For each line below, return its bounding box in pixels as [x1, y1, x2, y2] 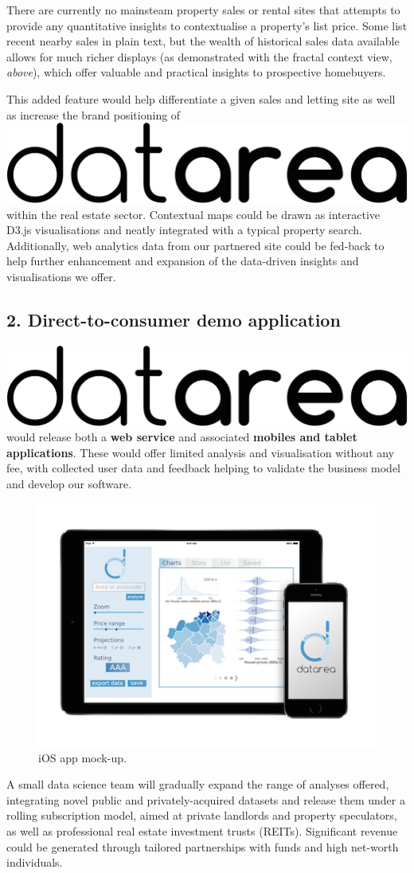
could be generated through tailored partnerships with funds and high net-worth [6, 838, 399, 855]
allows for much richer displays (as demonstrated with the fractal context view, [6, 48, 393, 65]
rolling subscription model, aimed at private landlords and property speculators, [6, 807, 397, 824]
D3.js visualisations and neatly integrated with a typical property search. [6, 221, 362, 238]
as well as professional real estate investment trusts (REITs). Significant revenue [6, 822, 398, 839]
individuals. [6, 854, 63, 871]
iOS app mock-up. [38, 749, 127, 765]
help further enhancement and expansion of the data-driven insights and [6, 253, 359, 269]
